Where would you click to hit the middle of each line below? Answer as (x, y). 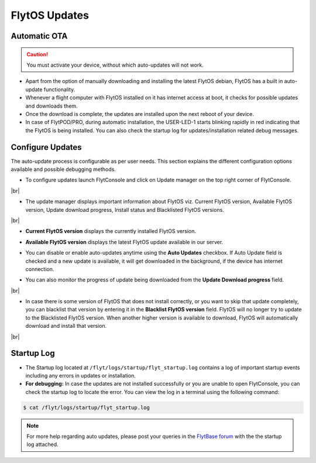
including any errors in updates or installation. (80, 375)
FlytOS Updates (50, 15)
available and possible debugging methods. (63, 169)
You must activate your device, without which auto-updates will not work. (115, 65)
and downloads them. (52, 106)
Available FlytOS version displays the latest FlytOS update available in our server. (124, 242)
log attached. (42, 444)
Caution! (37, 54)
